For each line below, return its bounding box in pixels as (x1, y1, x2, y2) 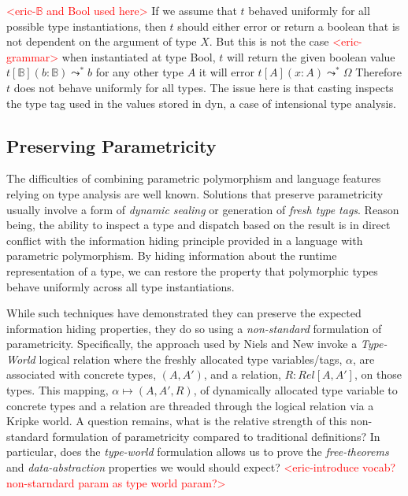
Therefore (355, 64, 402, 80)
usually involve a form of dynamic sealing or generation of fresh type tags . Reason (6, 201, 399, 217)
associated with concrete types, (6, 366, 157, 383)
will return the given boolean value (226, 48, 395, 65)
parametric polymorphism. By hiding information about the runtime (6, 247, 337, 264)
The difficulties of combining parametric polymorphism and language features (6, 170, 381, 187)
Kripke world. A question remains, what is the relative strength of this (6, 413, 347, 429)
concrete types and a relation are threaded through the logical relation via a (6, 397, 374, 413)
